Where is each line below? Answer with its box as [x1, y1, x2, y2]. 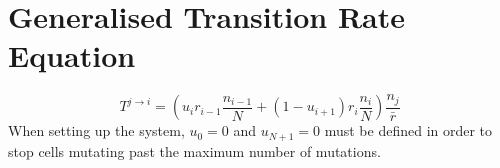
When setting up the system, [8, 120, 185, 141]
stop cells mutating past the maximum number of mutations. [8, 140, 381, 161]
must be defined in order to [324, 120, 493, 141]
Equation [8, 35, 136, 76]
